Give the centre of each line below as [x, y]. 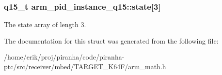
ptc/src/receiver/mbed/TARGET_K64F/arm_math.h [85, 66]
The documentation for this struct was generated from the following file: [111, 40]
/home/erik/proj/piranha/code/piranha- [64, 57]
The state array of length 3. [45, 24]
